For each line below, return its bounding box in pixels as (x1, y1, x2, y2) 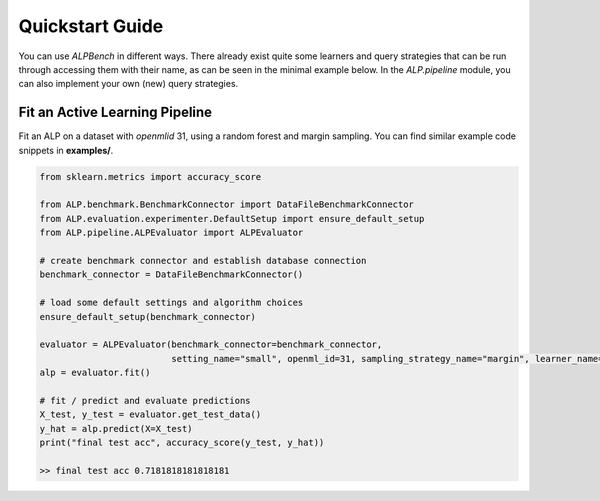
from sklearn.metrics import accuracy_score (39, 171, 262, 182)
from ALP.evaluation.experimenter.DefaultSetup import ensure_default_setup (39, 213, 425, 224)
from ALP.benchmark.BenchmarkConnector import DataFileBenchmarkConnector (39, 199, 415, 210)
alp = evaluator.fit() (39, 367, 151, 379)
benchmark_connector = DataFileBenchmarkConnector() (39, 269, 304, 280)
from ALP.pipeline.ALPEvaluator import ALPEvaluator (39, 227, 304, 239)
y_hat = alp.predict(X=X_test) (39, 423, 194, 434)
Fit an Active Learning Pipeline (18, 104, 213, 121)
